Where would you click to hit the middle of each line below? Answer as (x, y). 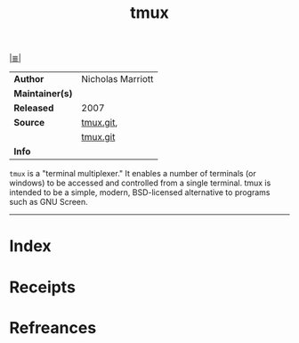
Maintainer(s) (43, 94)
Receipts (42, 287)
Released (34, 108)
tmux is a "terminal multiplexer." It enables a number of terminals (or (133, 174)
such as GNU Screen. (49, 202)
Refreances (53, 327)
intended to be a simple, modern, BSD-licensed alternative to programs (140, 192)
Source (29, 123)
